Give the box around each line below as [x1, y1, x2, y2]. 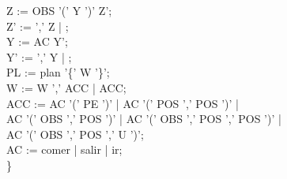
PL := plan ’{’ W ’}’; [6, 64, 110, 80]
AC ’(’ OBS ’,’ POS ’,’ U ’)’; [6, 125, 144, 142]
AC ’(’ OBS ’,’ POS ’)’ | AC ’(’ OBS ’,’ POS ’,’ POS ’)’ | [6, 110, 281, 127]
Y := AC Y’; [6, 33, 68, 50]
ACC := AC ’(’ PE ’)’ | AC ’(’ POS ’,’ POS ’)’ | [6, 95, 240, 111]
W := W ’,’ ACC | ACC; [6, 79, 127, 95]
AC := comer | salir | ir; [6, 141, 123, 158]
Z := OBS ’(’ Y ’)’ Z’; [6, 2, 112, 18]
